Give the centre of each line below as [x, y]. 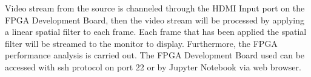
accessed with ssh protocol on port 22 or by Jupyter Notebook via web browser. [153, 66]
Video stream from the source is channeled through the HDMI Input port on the [155, 8]
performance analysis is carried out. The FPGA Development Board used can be [155, 55]
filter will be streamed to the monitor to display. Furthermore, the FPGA [141, 43]
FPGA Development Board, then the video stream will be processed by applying [155, 20]
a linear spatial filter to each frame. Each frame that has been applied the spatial [156, 32]
